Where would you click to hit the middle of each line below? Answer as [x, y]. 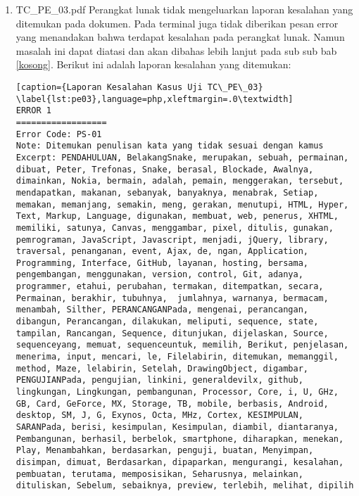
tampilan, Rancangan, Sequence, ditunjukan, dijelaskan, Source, [172, 333]
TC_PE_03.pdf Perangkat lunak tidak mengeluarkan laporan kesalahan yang [184, 9]
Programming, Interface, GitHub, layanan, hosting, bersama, [162, 263]
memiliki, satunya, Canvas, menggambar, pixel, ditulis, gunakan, [175, 228]
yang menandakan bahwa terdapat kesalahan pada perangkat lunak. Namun [180, 37]
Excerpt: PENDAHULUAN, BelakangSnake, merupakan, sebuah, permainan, [182, 157]
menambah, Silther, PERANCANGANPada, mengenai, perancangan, [162, 310]
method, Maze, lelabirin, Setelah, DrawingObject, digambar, [162, 368]
